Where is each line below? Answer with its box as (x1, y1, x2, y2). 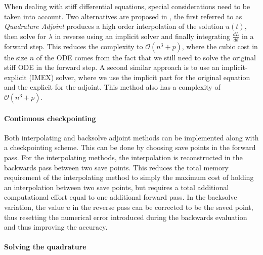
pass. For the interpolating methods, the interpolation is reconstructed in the (4, 152, 243, 162)
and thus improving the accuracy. (4, 222, 108, 232)
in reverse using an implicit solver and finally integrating (55, 30, 230, 41)
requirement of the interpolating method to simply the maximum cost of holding (4, 172, 254, 183)
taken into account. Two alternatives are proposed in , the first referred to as (4, 11, 242, 21)
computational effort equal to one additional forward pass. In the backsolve (4, 192, 237, 202)
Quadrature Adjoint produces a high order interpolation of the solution (4, 21, 224, 31)
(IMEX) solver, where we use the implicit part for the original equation (29, 71, 250, 82)
